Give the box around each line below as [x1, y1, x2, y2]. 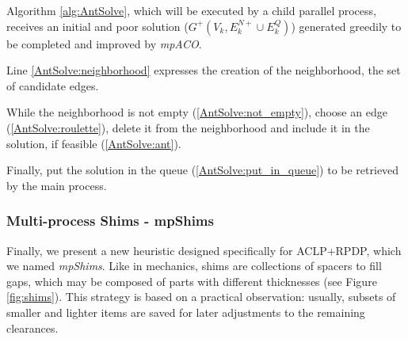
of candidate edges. [6, 77, 99, 93]
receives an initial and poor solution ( [6, 17, 189, 34]
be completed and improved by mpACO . [6, 35, 202, 51]
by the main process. [6, 177, 107, 193]
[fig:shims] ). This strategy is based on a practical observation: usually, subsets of [6, 288, 396, 305]
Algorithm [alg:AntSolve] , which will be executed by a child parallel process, [6, 2, 376, 18]
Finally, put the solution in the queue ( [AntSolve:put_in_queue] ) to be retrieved [6, 162, 399, 178]
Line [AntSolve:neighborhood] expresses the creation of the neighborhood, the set [6, 62, 401, 78]
